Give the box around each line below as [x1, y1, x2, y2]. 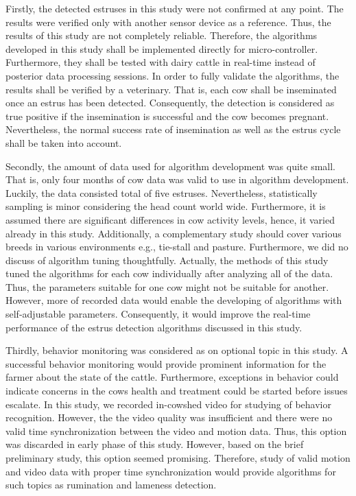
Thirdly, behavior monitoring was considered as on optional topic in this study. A [5, 343, 348, 357]
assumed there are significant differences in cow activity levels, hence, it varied [5, 212, 335, 226]
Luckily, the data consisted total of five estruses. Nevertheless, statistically [5, 185, 318, 200]
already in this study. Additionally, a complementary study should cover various [5, 226, 342, 240]
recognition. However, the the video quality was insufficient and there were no [5, 410, 333, 425]
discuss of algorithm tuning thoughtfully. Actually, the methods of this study [5, 252, 329, 267]
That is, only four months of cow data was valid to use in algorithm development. [5, 172, 349, 187]
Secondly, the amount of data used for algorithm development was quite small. [5, 158, 335, 173]
